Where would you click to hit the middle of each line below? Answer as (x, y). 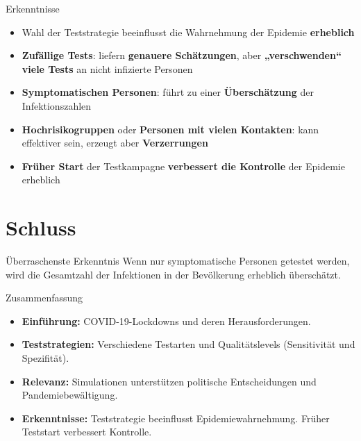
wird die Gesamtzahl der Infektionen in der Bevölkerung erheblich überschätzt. (173, 274)
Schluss (41, 227)
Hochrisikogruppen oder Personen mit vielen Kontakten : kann (170, 129)
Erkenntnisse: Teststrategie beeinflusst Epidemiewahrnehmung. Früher (176, 418)
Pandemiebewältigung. (70, 395)
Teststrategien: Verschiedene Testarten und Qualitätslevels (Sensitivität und (188, 344)
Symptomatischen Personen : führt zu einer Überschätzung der (168, 92)
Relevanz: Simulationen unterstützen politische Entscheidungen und (169, 381)
